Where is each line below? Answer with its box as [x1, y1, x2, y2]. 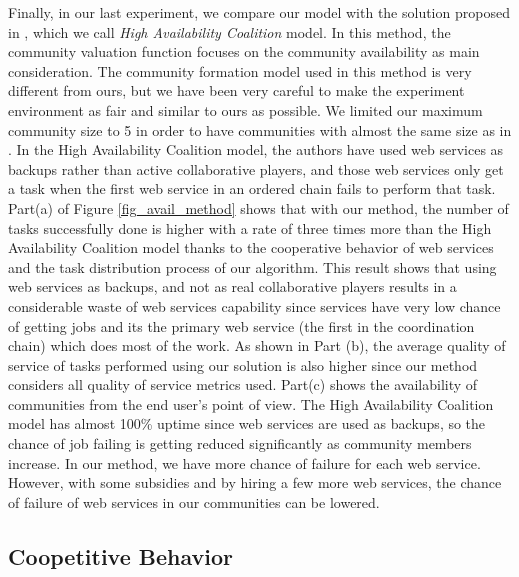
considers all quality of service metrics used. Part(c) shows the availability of [8, 374, 478, 395]
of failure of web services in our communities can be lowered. [8, 491, 380, 512]
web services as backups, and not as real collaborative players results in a [8, 276, 457, 297]
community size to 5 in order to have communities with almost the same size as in [8, 119, 512, 140]
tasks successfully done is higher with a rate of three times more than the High [8, 217, 492, 238]
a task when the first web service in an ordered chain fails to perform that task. [8, 178, 496, 199]
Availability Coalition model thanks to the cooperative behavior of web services [8, 237, 494, 258]
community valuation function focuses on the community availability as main [8, 41, 480, 62]
